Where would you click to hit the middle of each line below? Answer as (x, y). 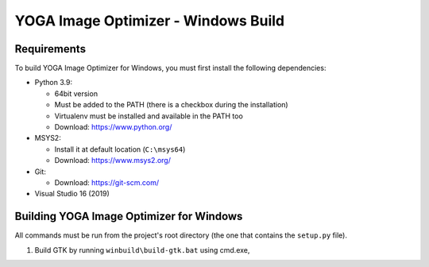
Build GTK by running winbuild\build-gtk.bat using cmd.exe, (142, 250)
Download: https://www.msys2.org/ (112, 161)
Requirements (50, 49)
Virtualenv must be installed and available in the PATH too (149, 116)
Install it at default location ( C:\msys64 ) (120, 149)
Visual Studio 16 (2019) (72, 194)
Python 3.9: (54, 83)
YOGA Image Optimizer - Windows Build (150, 21)
